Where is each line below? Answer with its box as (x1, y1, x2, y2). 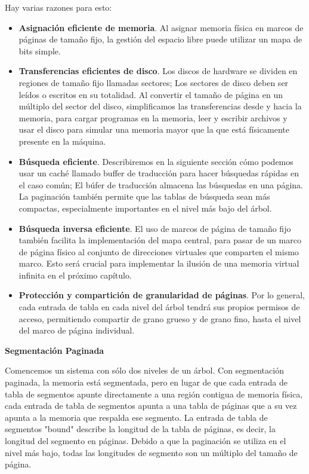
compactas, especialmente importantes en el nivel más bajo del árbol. (18, 201, 272, 214)
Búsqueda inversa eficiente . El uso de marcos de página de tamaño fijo (18, 222, 291, 234)
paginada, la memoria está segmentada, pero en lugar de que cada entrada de (5, 376, 288, 389)
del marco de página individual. (18, 324, 135, 337)
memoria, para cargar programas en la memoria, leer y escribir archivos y (18, 111, 288, 124)
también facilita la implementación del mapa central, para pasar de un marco (18, 234, 301, 246)
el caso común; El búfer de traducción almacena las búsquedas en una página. (18, 178, 303, 191)
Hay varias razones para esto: (5, 1, 112, 13)
